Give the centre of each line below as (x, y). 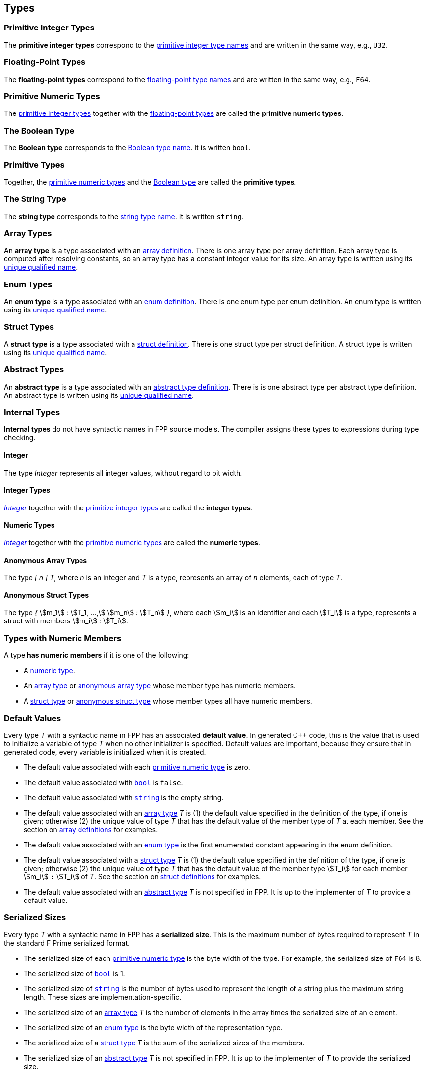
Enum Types (28, 284)
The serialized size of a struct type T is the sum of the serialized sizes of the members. (164, 1043)
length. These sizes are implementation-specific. (103, 997)
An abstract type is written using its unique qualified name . (99, 395)
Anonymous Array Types (46, 560)
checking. (20, 438)
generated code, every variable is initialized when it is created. (105, 752)
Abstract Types (34, 370)
